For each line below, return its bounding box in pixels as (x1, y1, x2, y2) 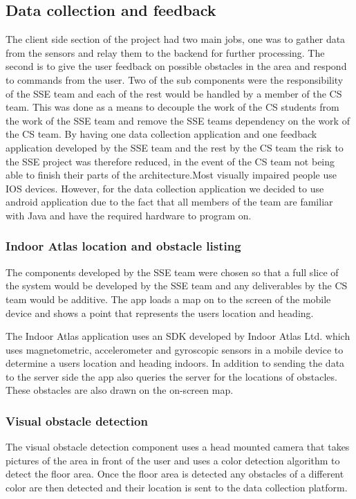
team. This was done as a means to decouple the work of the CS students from (6, 100, 339, 114)
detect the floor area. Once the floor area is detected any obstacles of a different (6, 466, 344, 481)
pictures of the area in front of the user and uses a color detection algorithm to (6, 453, 340, 467)
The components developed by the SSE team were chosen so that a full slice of (6, 264, 339, 279)
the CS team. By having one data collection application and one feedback (6, 127, 317, 141)
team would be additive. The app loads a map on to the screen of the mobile (6, 291, 331, 306)
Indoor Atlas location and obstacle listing (6, 237, 241, 255)
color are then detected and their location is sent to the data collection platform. (6, 480, 348, 495)
